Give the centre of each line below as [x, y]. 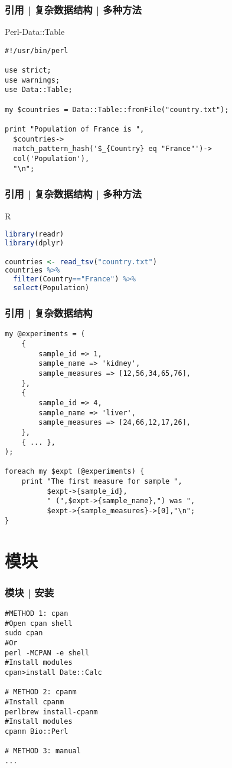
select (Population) [51, 288]
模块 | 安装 [30, 592]
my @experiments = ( [45, 334]
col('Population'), [51, 159]
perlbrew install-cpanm [51, 712]
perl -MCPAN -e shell [47, 653]
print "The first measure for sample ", [102, 482]
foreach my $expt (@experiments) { [75, 472]
